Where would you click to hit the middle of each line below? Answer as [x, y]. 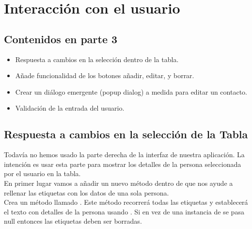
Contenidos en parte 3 [61, 39]
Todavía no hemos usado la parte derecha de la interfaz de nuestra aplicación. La [124, 155]
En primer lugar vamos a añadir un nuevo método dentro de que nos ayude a [118, 183]
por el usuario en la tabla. [42, 173]
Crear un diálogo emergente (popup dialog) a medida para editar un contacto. [131, 91]
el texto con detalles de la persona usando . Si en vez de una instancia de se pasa [124, 211]
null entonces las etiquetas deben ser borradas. [73, 221]
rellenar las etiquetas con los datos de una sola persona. [87, 192]
